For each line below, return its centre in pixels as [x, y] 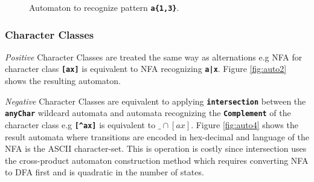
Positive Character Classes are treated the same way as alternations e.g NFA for [154, 57]
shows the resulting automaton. [63, 81]
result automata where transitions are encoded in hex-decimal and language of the [157, 136]
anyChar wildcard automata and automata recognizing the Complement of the [148, 113]
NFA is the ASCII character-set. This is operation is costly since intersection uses [156, 148]
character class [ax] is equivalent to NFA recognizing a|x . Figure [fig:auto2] [146, 69]
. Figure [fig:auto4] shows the [245, 125]
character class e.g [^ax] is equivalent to [80, 125]
